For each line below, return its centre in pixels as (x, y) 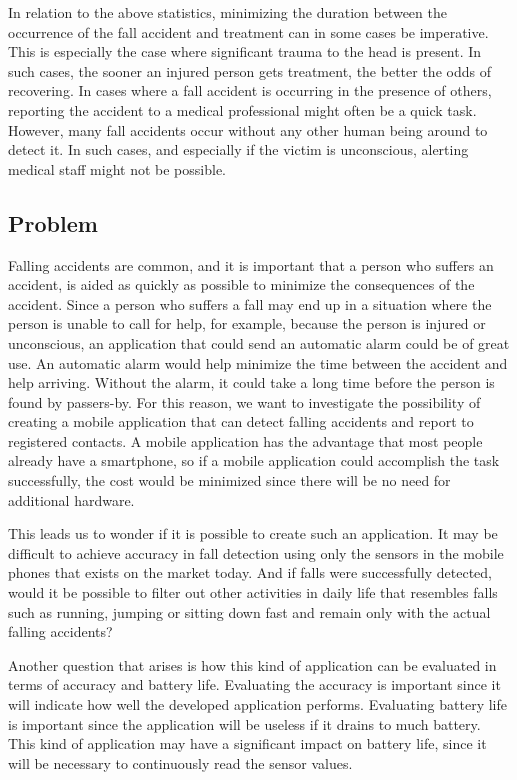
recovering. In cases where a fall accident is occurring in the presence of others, (250, 90)
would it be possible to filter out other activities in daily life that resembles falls (253, 592)
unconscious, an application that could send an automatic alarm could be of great (259, 342)
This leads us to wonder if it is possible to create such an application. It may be (253, 533)
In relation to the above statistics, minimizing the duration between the (227, 12)
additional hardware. (71, 499)
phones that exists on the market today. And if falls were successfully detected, (250, 572)
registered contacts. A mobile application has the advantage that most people (245, 440)
